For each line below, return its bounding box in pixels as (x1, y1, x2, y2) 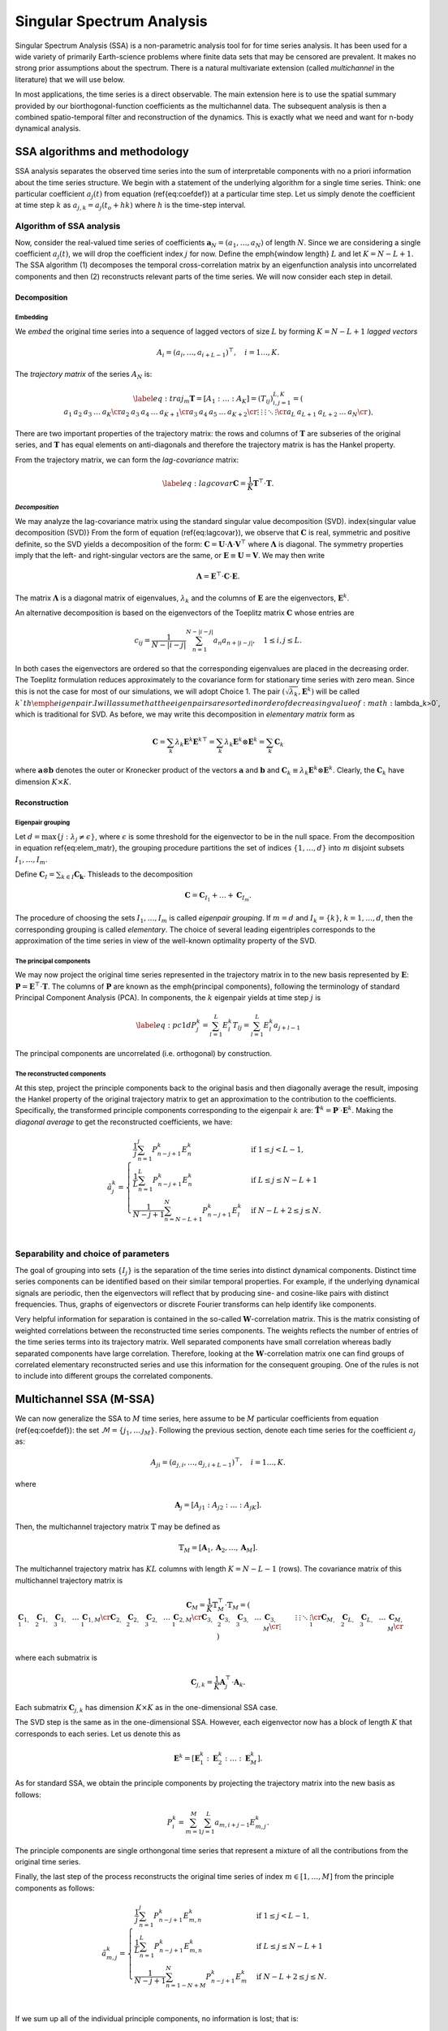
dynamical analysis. (15, 123, 81, 133)
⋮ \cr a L (274, 407, 296, 418)
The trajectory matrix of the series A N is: (15, 369, 153, 381)
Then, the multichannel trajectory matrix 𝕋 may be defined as (15, 1522, 221, 1531)
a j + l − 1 (273, 1020, 300, 1032)
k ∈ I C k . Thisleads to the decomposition (61, 869, 193, 881)
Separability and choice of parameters (15, 1248, 170, 1259)
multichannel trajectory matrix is (15, 1575, 123, 1585)
